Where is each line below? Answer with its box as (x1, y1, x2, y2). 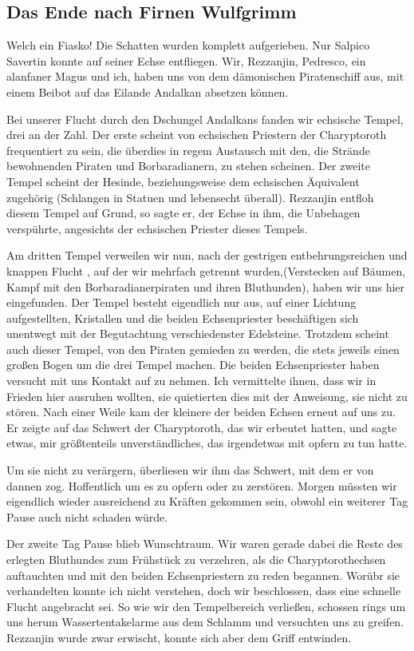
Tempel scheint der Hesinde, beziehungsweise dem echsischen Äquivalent (6, 173, 360, 189)
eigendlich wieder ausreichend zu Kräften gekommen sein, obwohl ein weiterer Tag (6, 493, 408, 510)
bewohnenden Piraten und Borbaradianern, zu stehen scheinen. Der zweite (6, 157, 370, 174)
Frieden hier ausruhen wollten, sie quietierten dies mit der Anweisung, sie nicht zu (6, 387, 408, 404)
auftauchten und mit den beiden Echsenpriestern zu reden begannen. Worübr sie (6, 566, 400, 583)
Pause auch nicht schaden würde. (6, 508, 168, 525)
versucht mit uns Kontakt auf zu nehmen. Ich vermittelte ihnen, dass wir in (6, 372, 377, 389)
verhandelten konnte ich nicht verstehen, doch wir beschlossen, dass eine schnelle (6, 582, 401, 599)
